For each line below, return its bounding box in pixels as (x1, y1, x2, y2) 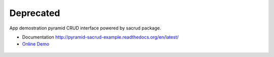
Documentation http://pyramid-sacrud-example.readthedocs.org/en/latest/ (22, 34, 179, 40)
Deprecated (9, 7, 60, 18)
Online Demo (22, 41, 50, 47)
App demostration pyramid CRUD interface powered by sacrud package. (9, 25, 161, 31)
